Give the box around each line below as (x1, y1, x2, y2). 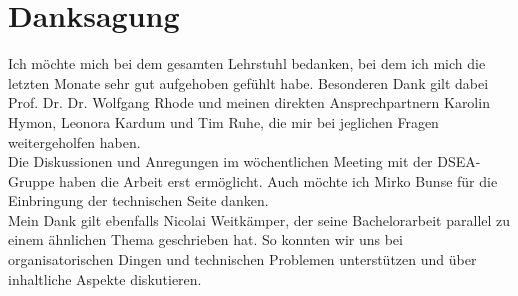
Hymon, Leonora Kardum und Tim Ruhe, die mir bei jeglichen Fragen (8, 111, 439, 132)
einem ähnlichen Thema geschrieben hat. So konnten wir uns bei (8, 229, 403, 250)
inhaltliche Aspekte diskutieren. (8, 268, 202, 289)
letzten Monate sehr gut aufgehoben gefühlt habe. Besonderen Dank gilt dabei (8, 72, 489, 93)
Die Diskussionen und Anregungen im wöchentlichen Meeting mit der (8, 151, 433, 172)
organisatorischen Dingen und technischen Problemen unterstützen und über (8, 249, 477, 270)
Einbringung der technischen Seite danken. (8, 190, 269, 211)
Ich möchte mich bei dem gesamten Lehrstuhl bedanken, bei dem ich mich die (8, 53, 486, 74)
